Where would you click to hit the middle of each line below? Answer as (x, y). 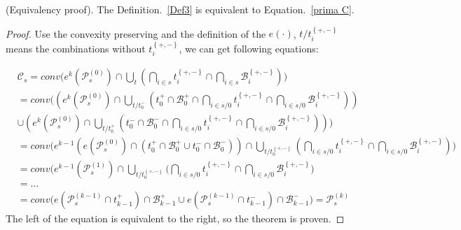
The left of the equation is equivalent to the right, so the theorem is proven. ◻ (175, 218)
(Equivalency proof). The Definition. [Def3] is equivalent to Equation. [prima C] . (180, 9)
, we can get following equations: (249, 48)
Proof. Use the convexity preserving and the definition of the (136, 33)
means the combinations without (76, 48)
